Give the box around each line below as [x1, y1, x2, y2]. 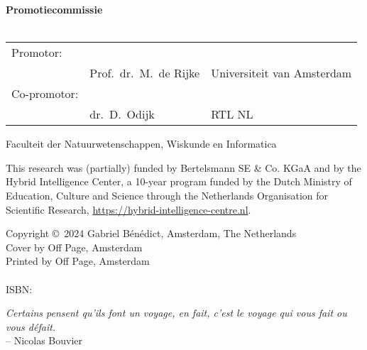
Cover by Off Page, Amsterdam [6, 239, 143, 254]
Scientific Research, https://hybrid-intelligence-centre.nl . [6, 202, 251, 217]
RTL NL [211, 106, 253, 123]
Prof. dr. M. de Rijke [89, 65, 200, 82]
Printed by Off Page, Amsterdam [6, 253, 150, 268]
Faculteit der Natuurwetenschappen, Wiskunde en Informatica [6, 136, 277, 151]
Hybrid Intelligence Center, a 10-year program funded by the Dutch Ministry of [6, 174, 352, 189]
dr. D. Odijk [89, 106, 155, 123]
